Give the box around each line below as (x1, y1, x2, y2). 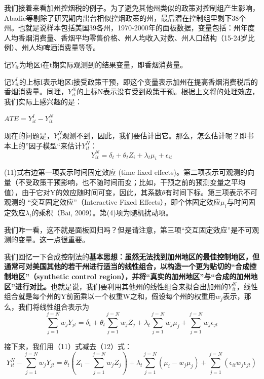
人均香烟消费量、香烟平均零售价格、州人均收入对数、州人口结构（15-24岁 (4, 32, 248, 43)
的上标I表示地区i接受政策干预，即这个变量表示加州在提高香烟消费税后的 (19, 76, 258, 87)
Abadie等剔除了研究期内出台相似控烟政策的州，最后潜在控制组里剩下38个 (4, 12, 246, 23)
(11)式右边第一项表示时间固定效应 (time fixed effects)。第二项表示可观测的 (4, 167, 247, 177)
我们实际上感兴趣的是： (4, 96, 82, 106)
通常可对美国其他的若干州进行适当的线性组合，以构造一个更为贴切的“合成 (4, 261, 249, 272)
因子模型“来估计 (28, 140, 82, 150)
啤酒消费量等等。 (43, 42, 100, 53)
